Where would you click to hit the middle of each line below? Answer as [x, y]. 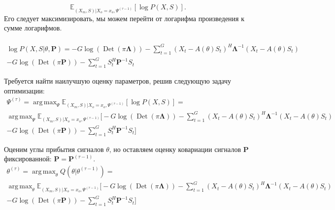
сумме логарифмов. [33, 28]
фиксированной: [28, 159]
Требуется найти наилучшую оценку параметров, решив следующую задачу [117, 81]
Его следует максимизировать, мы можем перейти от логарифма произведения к [124, 18]
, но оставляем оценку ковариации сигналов [175, 149]
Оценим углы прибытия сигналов [54, 149]
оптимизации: [24, 90]
